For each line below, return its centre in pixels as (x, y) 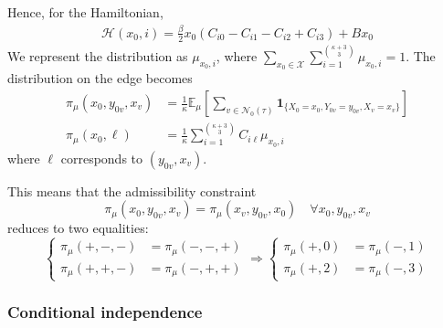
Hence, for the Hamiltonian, (85, 12)
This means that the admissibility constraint (132, 190)
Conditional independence (105, 312)
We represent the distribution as (98, 56)
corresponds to (102, 158)
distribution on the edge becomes (100, 78)
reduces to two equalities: (78, 228)
